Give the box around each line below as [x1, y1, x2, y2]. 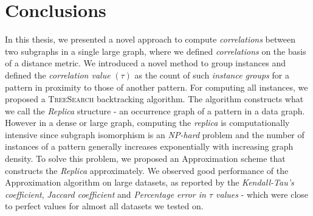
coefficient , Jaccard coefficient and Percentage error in [5, 187, 206, 200]
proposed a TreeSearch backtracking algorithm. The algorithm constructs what [5, 92, 304, 105]
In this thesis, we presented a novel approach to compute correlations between [5, 33, 295, 46]
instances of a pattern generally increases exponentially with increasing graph [5, 140, 294, 153]
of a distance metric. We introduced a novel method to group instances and [5, 57, 286, 69]
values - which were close [216, 187, 309, 200]
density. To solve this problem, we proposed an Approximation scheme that [5, 152, 286, 165]
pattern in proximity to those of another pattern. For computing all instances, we [5, 80, 308, 93]
